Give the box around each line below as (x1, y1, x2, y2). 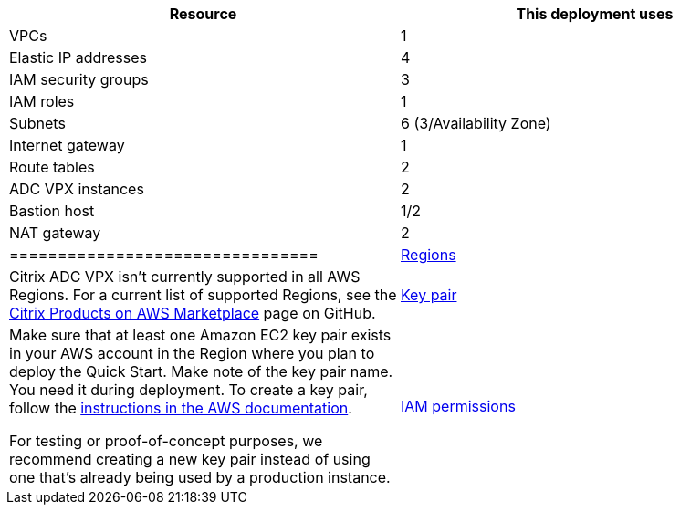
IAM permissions (401, 397, 516, 415)
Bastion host (9, 202, 95, 220)
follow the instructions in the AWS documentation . (9, 399, 352, 417)
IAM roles (9, 92, 75, 110)
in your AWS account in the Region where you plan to (9, 344, 375, 362)
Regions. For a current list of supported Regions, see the (9, 286, 397, 304)
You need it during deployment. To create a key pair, (9, 381, 368, 399)
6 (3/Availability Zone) (401, 114, 551, 132)
